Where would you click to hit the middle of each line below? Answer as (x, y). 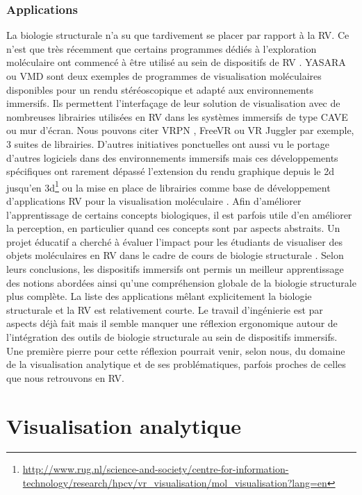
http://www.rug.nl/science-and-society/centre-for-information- (156, 469)
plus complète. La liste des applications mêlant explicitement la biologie (159, 296)
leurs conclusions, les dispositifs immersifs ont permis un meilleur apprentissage (175, 268)
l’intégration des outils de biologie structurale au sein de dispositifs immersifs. (172, 336)
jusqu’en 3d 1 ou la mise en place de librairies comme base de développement (168, 186)
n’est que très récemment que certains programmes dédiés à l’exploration (162, 48)
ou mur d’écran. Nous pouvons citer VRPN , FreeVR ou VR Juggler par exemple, (180, 130)
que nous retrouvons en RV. (65, 377)
